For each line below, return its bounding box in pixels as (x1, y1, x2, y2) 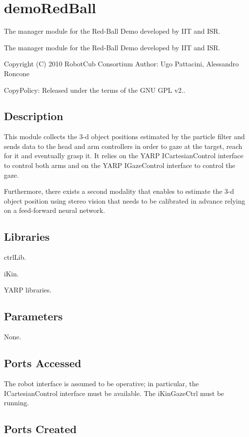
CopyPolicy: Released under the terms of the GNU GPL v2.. (4, 84, 186, 95)
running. (4, 397, 29, 408)
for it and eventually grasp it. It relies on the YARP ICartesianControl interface (4, 150, 244, 161)
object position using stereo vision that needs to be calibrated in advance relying (4, 195, 246, 206)
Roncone (4, 68, 30, 78)
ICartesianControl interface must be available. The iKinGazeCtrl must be (4, 388, 224, 398)
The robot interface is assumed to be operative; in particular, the (4, 378, 199, 389)
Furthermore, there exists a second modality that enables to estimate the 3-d (4, 186, 234, 196)
